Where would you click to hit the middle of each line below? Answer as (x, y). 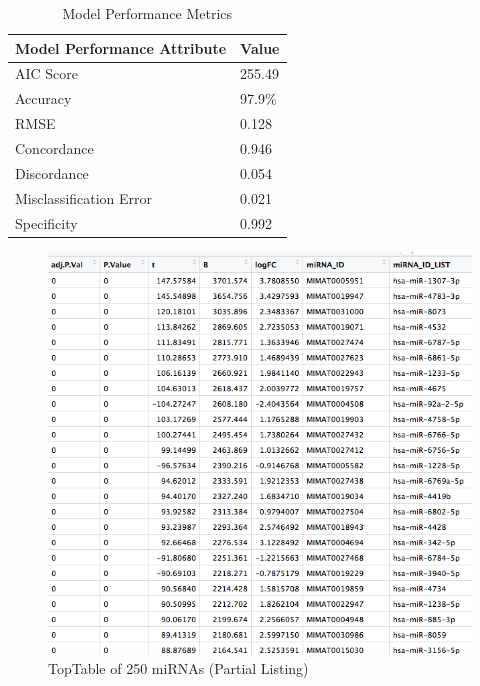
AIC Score (47, 73)
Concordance (54, 147)
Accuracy (43, 98)
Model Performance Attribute (121, 47)
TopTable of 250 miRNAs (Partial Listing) (178, 668)
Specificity (46, 222)
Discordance (52, 172)
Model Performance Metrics (147, 13)
